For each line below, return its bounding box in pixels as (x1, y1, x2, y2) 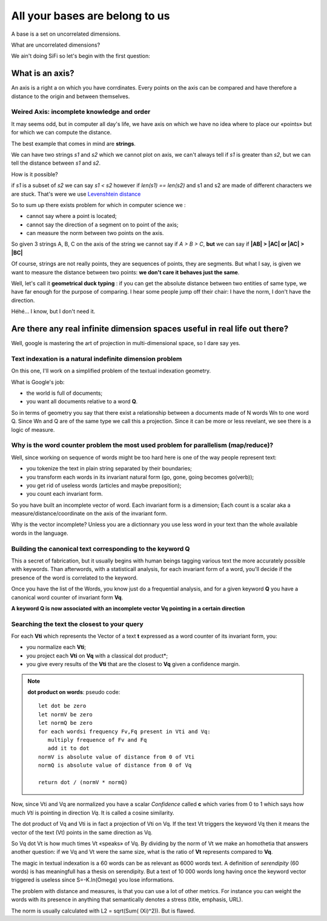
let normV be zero (38, 711, 93, 718)
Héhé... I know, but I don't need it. (11, 308, 96, 315)
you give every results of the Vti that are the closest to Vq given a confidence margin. (26, 661, 240, 668)
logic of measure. (11, 426, 55, 433)
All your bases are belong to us (11, 9, 170, 22)
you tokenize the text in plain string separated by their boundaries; (26, 465, 192, 472)
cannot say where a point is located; (26, 213, 117, 220)
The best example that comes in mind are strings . (11, 140, 136, 147)
